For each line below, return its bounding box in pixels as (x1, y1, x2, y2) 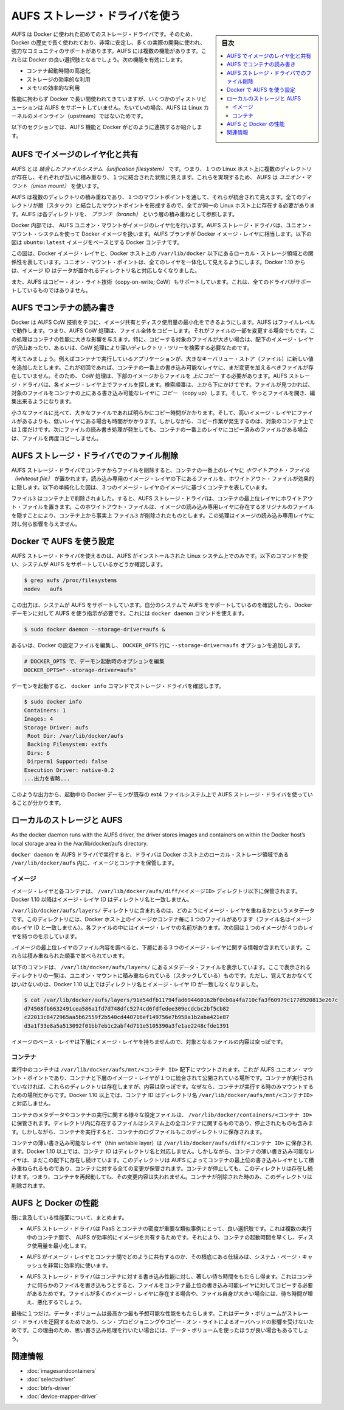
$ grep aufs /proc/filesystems (24, 577, 118, 584)
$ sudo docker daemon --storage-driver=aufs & (24, 626, 165, 633)
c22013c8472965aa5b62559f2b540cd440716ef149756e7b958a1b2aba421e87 (24, 1014, 230, 1021)
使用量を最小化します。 (31, 1242, 91, 1249)
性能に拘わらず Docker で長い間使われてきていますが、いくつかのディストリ (11, 95, 202, 103)
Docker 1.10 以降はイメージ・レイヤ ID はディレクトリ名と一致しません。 (11, 896, 193, 903)
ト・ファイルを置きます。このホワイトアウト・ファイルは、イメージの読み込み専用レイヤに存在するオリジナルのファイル (11, 503, 314, 511)
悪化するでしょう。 (36, 1299, 85, 1306)
